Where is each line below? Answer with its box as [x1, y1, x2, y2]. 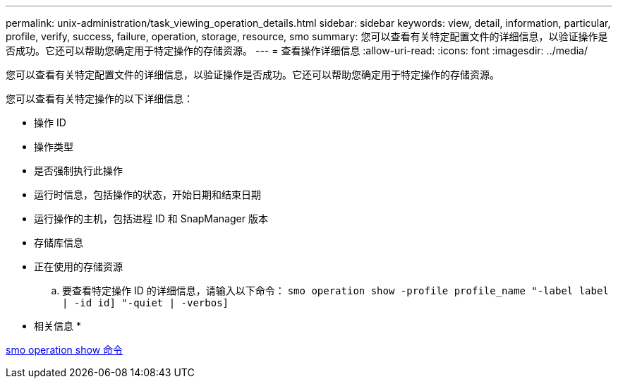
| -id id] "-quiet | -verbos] [62, 297, 229, 308]
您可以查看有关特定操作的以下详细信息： [6, 92, 193, 104]
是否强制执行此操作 [34, 164, 123, 176]
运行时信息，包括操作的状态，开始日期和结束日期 [34, 188, 261, 200]
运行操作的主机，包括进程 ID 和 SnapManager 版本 [34, 212, 268, 224]
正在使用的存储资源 [34, 260, 123, 272]
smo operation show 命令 [6, 344, 123, 356]
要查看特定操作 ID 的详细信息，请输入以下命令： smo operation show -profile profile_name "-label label [62, 284, 609, 296]
